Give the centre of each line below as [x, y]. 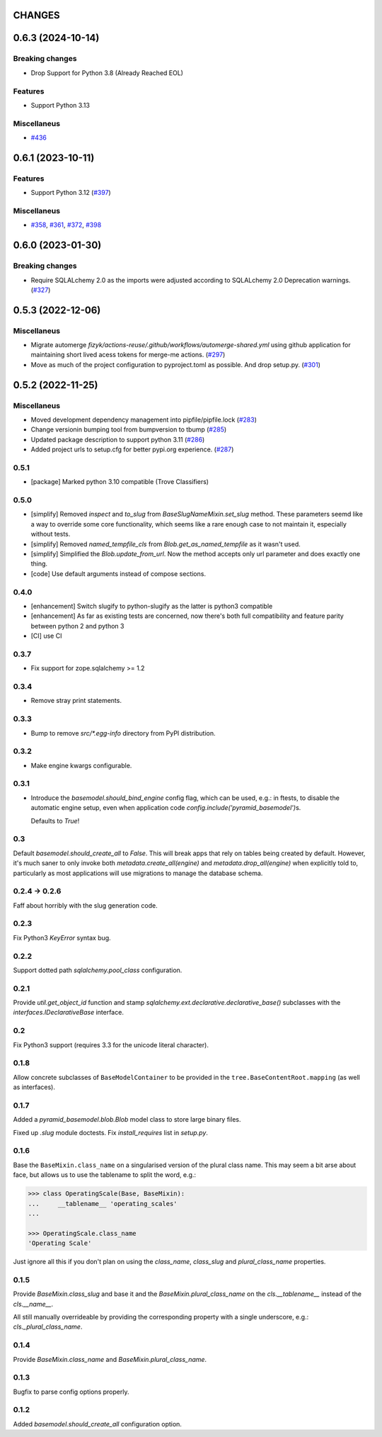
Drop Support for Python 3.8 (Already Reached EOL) [107, 73]
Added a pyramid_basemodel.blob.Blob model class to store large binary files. [127, 1120]
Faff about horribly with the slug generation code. [86, 905]
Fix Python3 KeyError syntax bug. [62, 937]
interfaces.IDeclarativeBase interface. [68, 1013]
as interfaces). [34, 1087]
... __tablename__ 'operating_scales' [103, 1204]
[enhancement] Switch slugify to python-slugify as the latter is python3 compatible [152, 606]
